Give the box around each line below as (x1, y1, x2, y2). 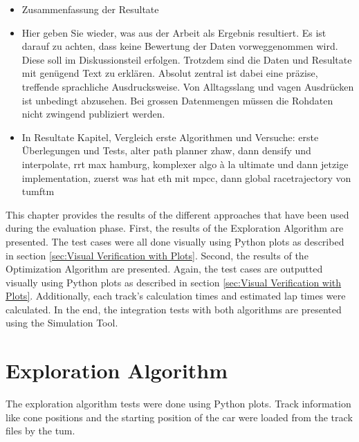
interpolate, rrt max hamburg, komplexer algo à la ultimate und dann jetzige (21, 156, 349, 171)
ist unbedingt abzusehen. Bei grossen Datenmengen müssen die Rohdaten (21, 93, 333, 107)
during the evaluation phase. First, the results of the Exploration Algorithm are (6, 221, 344, 235)
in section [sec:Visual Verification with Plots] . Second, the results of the (6, 248, 309, 262)
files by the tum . (6, 423, 75, 438)
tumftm (21, 184, 55, 199)
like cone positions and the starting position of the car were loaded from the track (6, 409, 353, 424)
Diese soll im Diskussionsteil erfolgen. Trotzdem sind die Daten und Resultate (21, 52, 352, 66)
